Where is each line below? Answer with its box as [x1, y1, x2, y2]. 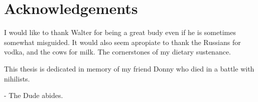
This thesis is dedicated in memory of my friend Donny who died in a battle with [4, 63, 254, 73]
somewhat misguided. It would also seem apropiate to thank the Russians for [4, 36, 241, 47]
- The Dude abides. [4, 90, 63, 100]
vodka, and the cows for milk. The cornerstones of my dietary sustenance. [4, 46, 231, 57]
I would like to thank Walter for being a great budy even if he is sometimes [4, 27, 236, 37]
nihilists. [4, 73, 30, 83]
